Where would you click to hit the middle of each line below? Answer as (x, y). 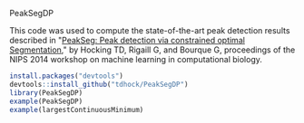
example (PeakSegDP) (46, 101)
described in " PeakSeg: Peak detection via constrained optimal (127, 40)
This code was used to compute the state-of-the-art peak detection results (150, 30)
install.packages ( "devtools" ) (67, 76)
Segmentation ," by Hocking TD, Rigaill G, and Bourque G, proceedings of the (152, 50)
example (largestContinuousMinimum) (77, 109)
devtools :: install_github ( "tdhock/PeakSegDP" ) (99, 84)
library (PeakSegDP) (46, 93)
